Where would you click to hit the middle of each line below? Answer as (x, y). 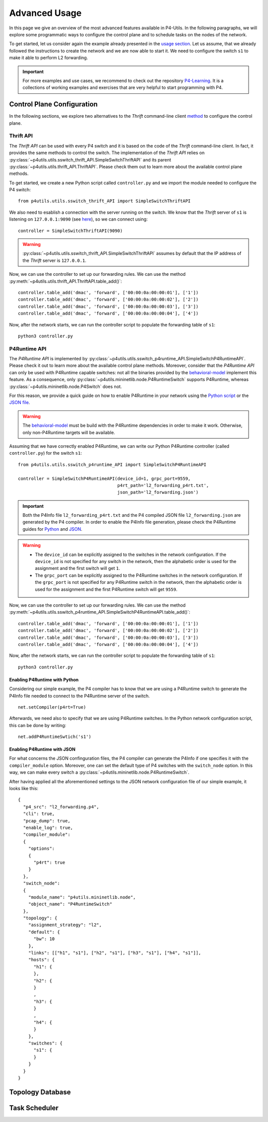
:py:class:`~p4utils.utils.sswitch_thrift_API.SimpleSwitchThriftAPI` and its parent (90, 160)
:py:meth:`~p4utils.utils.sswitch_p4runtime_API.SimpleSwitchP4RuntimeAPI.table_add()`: (100, 612)
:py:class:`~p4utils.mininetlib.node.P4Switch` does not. (66, 386)
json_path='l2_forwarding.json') (158, 492)
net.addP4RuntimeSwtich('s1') (55, 737)
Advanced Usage (45, 13)
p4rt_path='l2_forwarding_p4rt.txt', (163, 485)
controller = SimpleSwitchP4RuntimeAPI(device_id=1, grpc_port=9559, (104, 479)
